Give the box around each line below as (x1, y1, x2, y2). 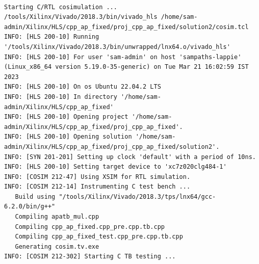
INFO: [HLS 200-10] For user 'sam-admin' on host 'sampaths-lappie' (4, 53, 242, 61)
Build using (15, 193, 56, 200)
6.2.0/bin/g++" (4, 203, 56, 210)
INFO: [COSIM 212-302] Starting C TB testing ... (4, 253, 176, 260)
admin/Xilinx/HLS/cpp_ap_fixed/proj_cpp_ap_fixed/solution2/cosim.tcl (4, 23, 249, 31)
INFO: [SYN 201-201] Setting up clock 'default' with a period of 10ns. (4, 153, 256, 161)
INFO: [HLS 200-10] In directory (4, 93, 117, 100)
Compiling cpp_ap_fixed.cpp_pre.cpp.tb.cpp (15, 223, 165, 230)
